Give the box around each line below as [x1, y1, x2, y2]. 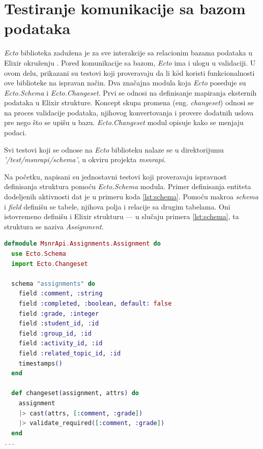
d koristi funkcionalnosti [179, 67, 255, 78]
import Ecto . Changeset [11, 260, 88, 267]
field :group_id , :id [18, 330, 92, 337]
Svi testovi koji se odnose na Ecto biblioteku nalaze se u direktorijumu [4, 144, 224, 155]
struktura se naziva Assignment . [4, 221, 104, 231]
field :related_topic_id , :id [18, 349, 121, 357]
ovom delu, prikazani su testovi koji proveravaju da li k [4, 67, 176, 78]
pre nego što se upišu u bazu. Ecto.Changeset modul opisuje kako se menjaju [4, 117, 244, 128]
